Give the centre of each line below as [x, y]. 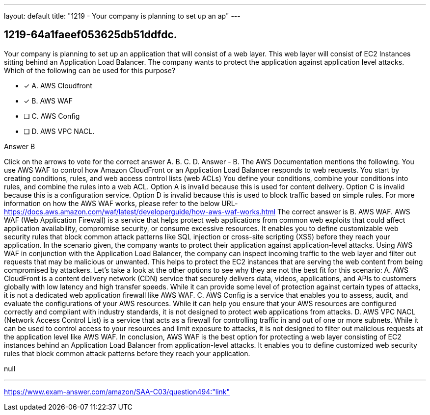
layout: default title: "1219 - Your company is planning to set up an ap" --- [122, 16]
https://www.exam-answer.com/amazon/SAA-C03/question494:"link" [117, 391]
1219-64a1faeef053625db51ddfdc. [91, 35]
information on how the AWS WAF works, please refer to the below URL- [121, 203]
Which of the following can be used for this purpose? [90, 70]
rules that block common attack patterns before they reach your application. [127, 353]
